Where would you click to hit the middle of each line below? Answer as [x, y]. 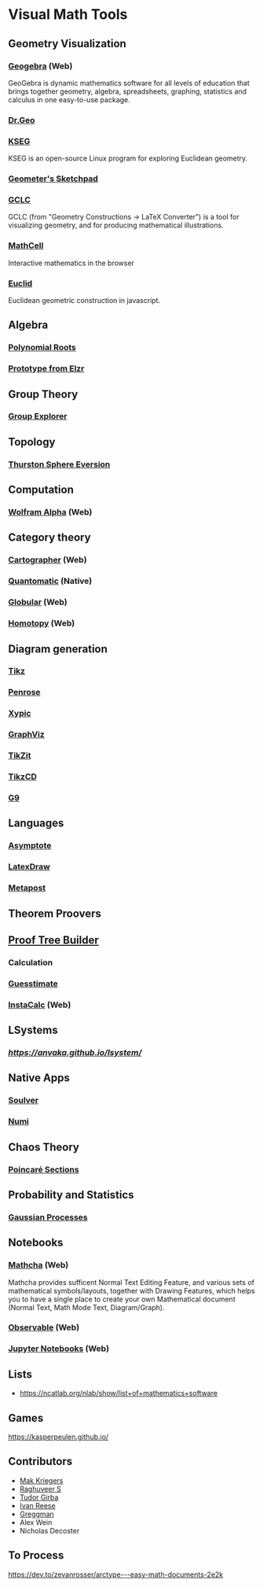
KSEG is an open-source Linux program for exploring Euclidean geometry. [128, 158]
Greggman [37, 1514]
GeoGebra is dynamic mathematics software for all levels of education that [129, 83]
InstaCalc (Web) [40, 1005]
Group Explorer [38, 416]
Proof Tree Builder [54, 940]
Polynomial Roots [42, 348]
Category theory [50, 538]
